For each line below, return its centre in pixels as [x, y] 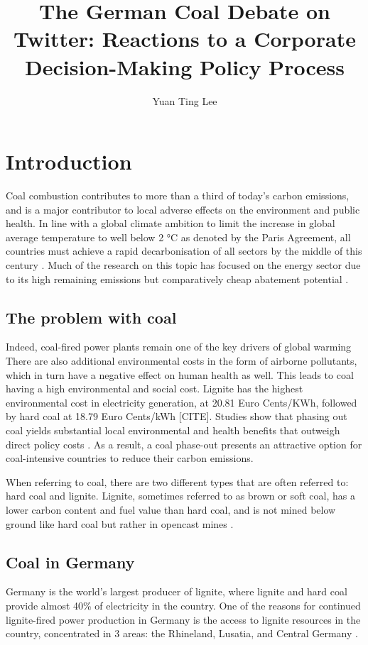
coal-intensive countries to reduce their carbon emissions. [130, 458]
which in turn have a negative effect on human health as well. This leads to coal [180, 374]
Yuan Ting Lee [185, 100]
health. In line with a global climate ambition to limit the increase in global [171, 223]
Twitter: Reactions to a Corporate [185, 39]
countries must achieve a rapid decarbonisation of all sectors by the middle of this [184, 251]
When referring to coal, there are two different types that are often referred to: [177, 481]
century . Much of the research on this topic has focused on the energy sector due [183, 265]
